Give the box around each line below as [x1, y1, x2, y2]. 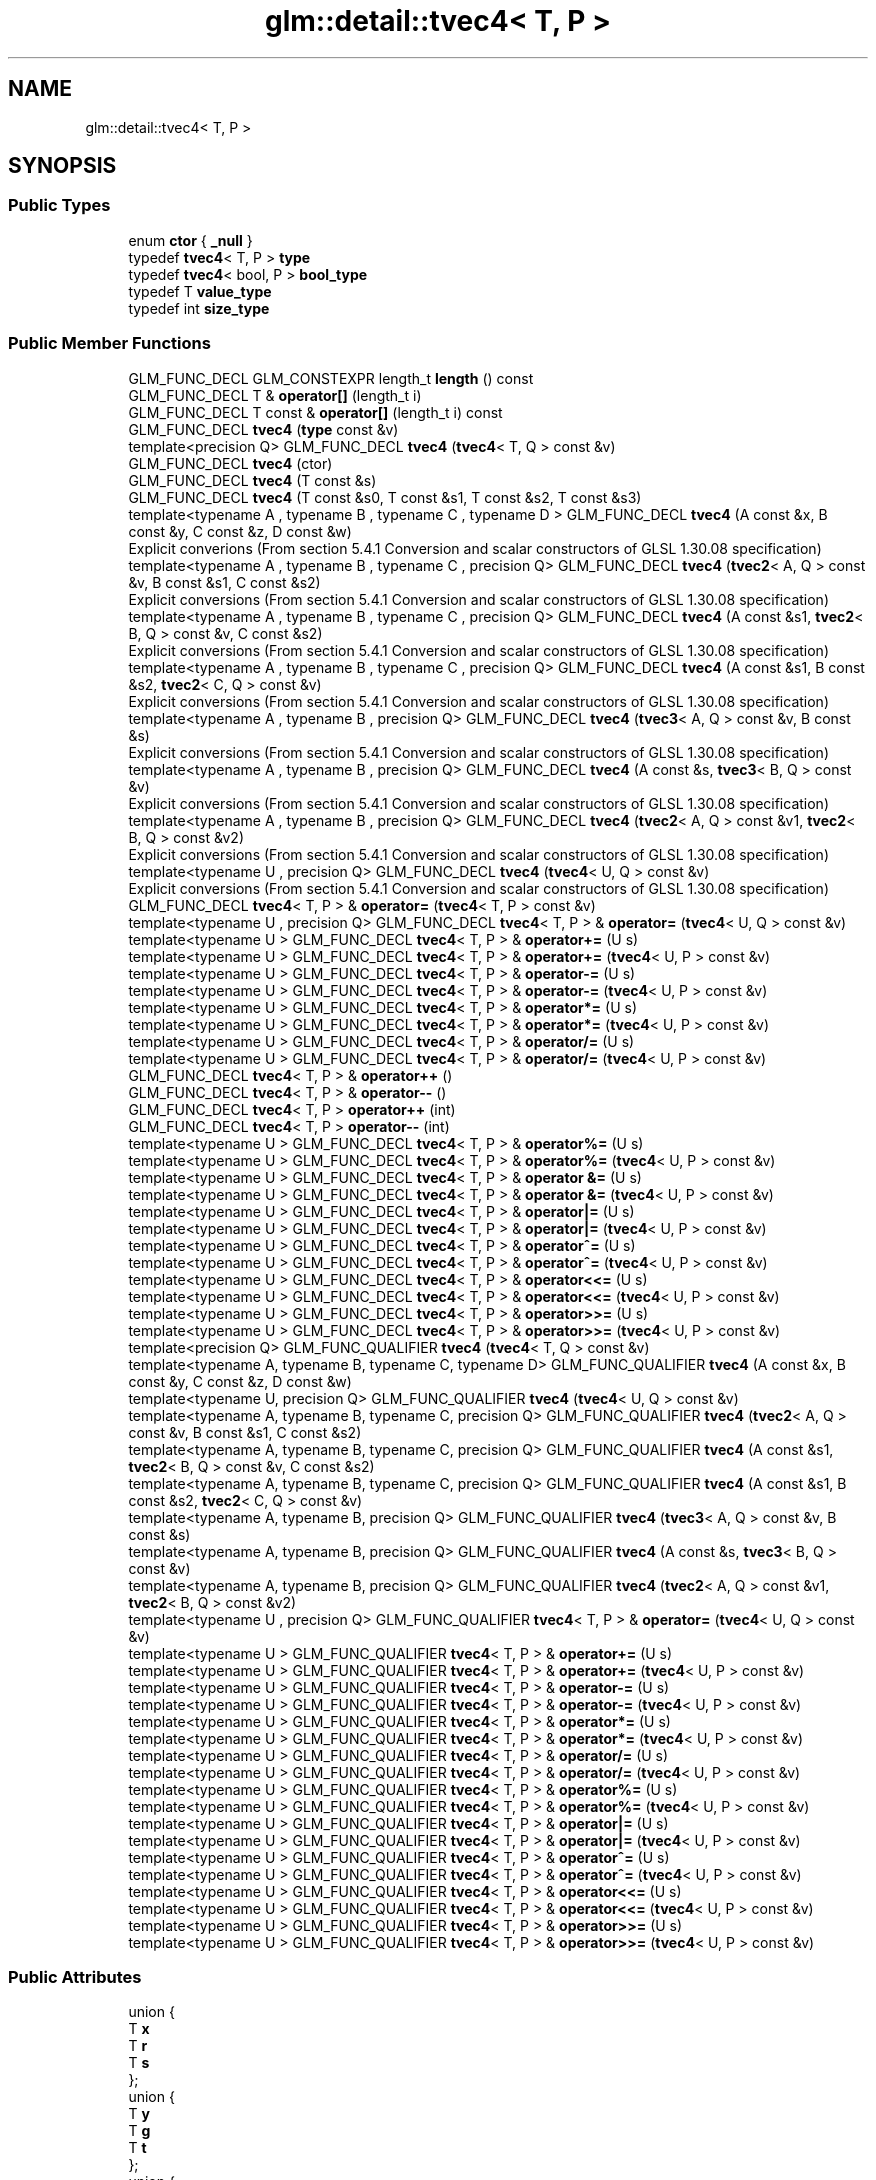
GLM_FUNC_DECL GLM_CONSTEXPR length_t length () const [128, 369, 534, 387]
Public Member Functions [8, 333, 211, 354]
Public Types [8, 195, 111, 216]
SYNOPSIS [8, 153, 117, 179]
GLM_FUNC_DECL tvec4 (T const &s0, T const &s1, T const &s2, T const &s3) [128, 488, 642, 506]
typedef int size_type [128, 299, 270, 317]
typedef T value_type [128, 282, 272, 300]
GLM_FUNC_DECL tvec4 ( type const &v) [128, 420, 399, 438]
